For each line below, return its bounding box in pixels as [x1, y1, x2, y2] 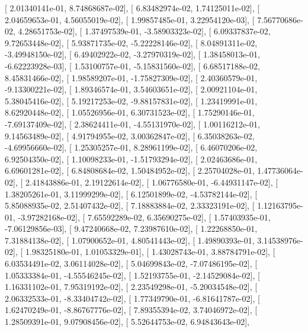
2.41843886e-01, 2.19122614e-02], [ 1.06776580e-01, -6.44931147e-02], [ [25, 175, 278, 188]
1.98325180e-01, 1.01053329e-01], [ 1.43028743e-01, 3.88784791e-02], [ [25, 245, 275, 258]
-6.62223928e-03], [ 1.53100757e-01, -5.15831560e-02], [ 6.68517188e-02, [5, 59, 260, 72]
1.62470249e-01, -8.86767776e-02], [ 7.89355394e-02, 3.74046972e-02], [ [5, 304, 258, 316]
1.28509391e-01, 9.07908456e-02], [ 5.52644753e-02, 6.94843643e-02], [5, 315, 249, 328]
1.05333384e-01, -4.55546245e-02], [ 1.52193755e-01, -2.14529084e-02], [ [5, 269, 260, 281]
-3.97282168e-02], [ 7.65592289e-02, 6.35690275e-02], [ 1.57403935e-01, [18, 210, 271, 223]
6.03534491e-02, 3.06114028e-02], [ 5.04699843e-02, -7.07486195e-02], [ [5, 257, 258, 270]
